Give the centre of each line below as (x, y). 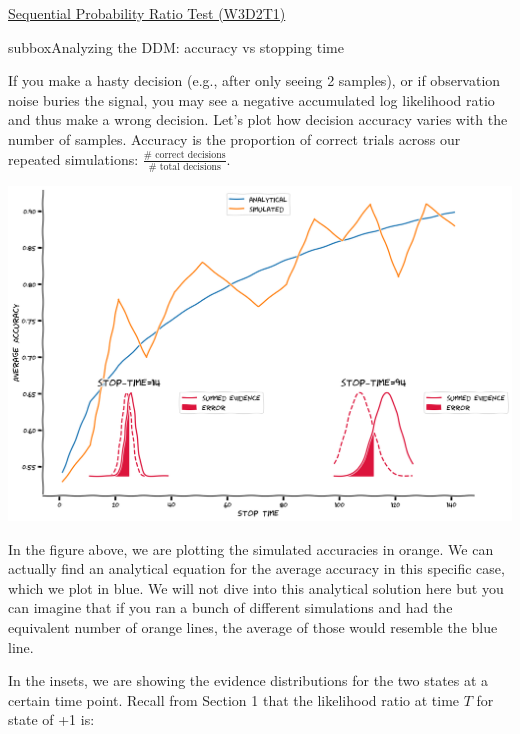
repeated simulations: (73, 158)
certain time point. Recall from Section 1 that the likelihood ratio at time (234, 699)
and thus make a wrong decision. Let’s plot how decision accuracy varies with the (258, 119)
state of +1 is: (51, 719)
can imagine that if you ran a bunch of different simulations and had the (230, 607)
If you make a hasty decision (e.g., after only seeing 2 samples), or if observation (254, 80)
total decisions (190, 166)
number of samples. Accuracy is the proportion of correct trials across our (234, 138)
